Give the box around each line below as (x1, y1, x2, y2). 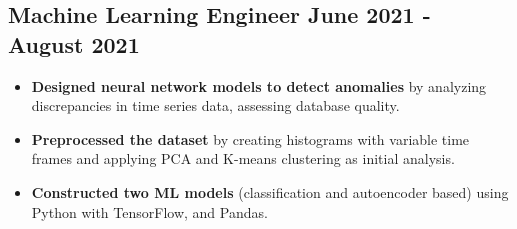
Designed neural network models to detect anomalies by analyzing (31, 75, 487, 96)
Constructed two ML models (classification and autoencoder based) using (31, 181, 509, 202)
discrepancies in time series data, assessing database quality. (31, 95, 400, 116)
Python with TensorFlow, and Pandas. (31, 201, 268, 222)
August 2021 (8, 28, 140, 59)
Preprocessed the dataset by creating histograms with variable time (31, 128, 470, 149)
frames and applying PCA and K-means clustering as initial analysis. (31, 148, 455, 169)
